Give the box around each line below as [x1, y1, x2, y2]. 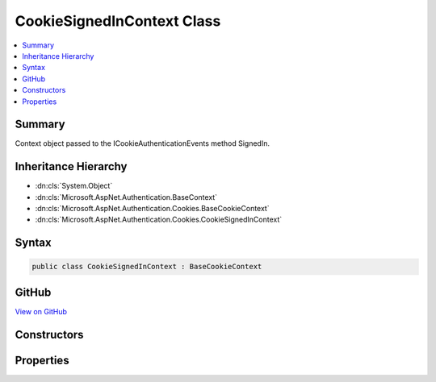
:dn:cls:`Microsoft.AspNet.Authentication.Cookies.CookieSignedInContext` [35, 214, 283, 225]
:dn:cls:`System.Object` [35, 181, 113, 191]
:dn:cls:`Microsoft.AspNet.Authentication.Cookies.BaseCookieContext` [35, 204, 270, 214]
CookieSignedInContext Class [15, 12, 221, 30]
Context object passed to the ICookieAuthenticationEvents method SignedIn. [15, 139, 270, 148]
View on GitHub [15, 306, 68, 316]
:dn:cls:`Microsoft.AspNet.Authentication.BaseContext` [35, 192, 218, 201]
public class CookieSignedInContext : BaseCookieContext [31, 262, 262, 272]
